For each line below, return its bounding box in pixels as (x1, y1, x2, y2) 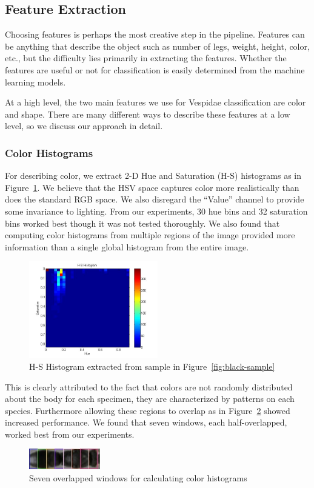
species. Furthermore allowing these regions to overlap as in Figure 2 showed (5, 404, 290, 416)
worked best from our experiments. (5, 427, 135, 440)
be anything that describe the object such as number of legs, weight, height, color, (5, 39, 310, 52)
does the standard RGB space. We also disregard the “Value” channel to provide (5, 193, 304, 206)
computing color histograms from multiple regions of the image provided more (5, 229, 295, 241)
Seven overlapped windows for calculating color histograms (29, 472, 247, 484)
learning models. (5, 75, 66, 88)
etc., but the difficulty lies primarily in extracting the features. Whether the (5, 52, 287, 64)
